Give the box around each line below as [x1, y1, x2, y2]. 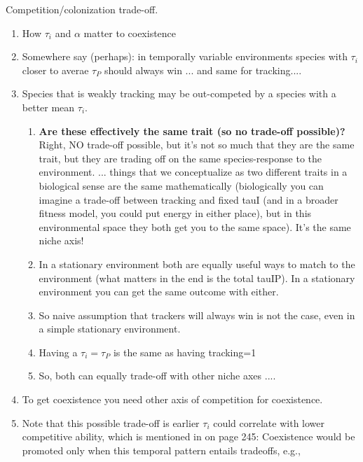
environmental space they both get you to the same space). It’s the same [39, 219, 351, 234]
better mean [22, 99, 75, 114]
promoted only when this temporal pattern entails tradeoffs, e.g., [22, 442, 301, 457]
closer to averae [22, 62, 89, 77]
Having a [39, 344, 78, 359]
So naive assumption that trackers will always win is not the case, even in [39, 307, 355, 322]
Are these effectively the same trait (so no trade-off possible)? [39, 123, 345, 138]
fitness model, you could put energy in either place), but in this [39, 206, 312, 220]
